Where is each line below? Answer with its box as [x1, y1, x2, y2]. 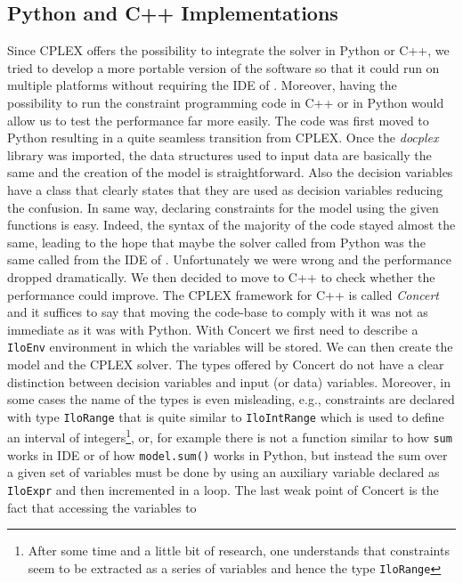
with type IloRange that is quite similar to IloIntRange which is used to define [7, 407, 444, 425]
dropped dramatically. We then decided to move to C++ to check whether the [7, 267, 435, 286]
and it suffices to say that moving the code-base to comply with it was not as [7, 303, 428, 321]
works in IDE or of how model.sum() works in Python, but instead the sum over [7, 445, 448, 464]
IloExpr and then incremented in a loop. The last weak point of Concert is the [7, 480, 439, 498]
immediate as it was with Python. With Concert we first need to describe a [7, 320, 418, 338]
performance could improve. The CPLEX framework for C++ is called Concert [7, 285, 439, 304]
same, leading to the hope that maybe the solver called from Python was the [7, 232, 426, 251]
